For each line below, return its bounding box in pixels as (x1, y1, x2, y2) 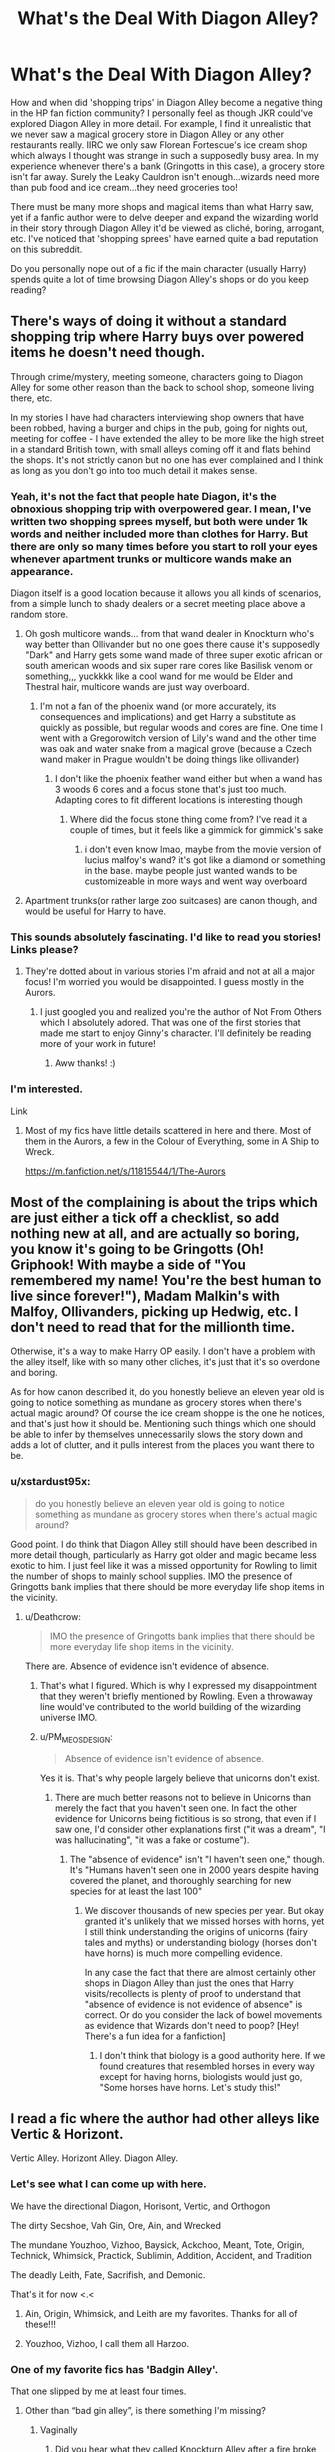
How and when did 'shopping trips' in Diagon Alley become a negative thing (10, 96, 323, 108)
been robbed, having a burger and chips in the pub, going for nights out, (10, 422, 308, 434)
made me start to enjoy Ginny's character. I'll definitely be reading (39, 1027, 312, 1039)
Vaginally (39, 2423, 78, 2436)
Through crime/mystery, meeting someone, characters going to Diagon (10, 370, 304, 382)
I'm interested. (10, 1082, 83, 1096)
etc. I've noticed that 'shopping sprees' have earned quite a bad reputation (10, 232, 319, 244)
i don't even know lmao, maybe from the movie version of (84, 843, 322, 856)
